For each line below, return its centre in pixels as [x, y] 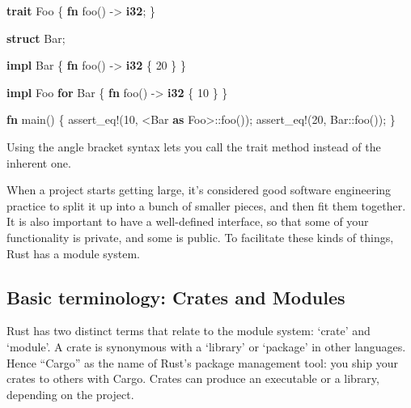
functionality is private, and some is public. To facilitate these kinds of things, [200, 237]
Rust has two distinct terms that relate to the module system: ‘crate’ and [189, 331]
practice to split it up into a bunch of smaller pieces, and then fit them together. [206, 205]
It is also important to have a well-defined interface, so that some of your [188, 221]
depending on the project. [70, 394]
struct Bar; [36, 38]
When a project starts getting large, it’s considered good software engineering [199, 190]
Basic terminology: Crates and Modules [176, 297]
